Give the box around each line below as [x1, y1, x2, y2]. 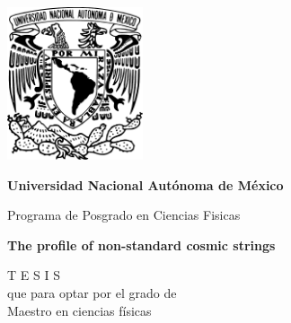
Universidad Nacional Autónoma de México [7, 175, 284, 194]
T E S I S [7, 266, 60, 284]
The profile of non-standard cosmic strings [7, 235, 276, 254]
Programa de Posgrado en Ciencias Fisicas [7, 205, 241, 224]
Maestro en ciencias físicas [7, 301, 152, 319]
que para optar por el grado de [7, 284, 177, 302]
